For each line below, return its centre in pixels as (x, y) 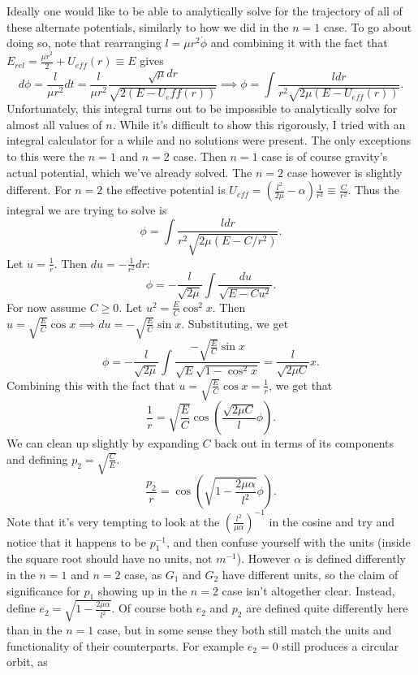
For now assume (46, 307)
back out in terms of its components (304, 443)
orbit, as (27, 662)
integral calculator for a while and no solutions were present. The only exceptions (209, 140)
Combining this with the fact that (91, 385)
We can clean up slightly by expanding (103, 443)
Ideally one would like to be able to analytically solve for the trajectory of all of (205, 11)
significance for (43, 590)
